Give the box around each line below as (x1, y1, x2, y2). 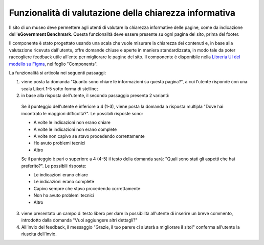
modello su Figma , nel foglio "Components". (9, 61, 98, 67)
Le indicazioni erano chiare (33, 171, 88, 177)
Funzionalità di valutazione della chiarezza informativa (9, 7, 236, 18)
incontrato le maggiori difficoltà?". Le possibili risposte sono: (21, 110, 143, 116)
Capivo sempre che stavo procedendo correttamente (33, 185, 141, 191)
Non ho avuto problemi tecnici (33, 193, 94, 198)
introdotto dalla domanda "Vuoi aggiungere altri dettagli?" (21, 217, 138, 223)
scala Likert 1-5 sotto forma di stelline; (21, 86, 98, 92)
